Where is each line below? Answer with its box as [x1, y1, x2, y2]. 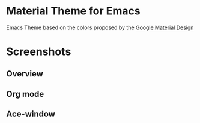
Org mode [6, 88, 44, 99]
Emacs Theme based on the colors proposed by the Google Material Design [6, 24, 194, 31]
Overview [6, 69, 44, 79]
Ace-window [6, 109, 56, 119]
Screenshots [6, 45, 71, 59]
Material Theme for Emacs [6, 4, 141, 18]
